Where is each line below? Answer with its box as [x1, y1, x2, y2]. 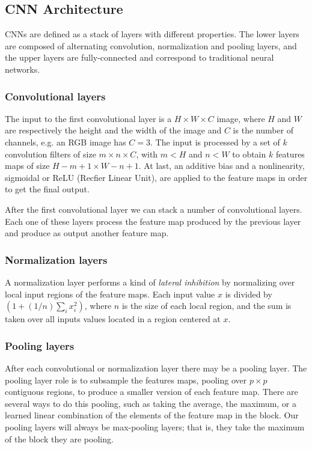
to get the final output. [5, 183, 90, 195]
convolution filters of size [5, 147, 96, 160]
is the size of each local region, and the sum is [121, 299, 292, 312]
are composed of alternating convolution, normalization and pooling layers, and [5, 39, 297, 52]
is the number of [233, 124, 294, 136]
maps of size [5, 159, 50, 172]
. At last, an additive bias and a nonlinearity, [138, 159, 305, 172]
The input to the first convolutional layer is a [5, 112, 172, 124]
